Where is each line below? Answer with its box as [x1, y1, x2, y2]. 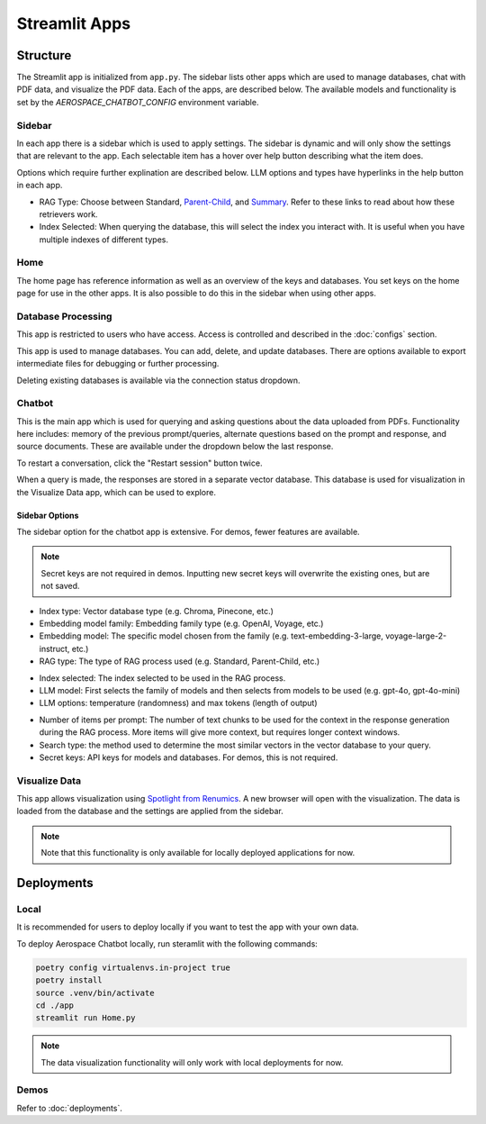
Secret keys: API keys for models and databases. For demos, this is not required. [39, 752, 338, 763]
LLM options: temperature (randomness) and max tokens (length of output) [39, 698, 319, 709]
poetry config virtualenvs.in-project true [35, 962, 231, 973]
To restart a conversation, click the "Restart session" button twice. [16, 458, 263, 468]
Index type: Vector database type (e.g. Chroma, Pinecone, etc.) [39, 605, 274, 616]
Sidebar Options [16, 510, 79, 521]
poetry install [35, 975, 103, 985]
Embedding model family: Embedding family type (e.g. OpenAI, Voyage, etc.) [39, 618, 324, 629]
